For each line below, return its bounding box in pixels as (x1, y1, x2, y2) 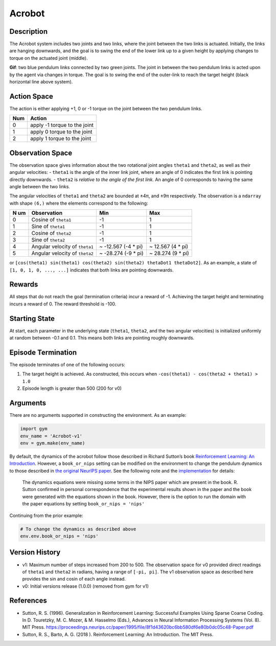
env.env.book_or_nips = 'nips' (20, 533, 99, 539)
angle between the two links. (9, 184, 70, 189)
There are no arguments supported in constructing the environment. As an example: (9, 412, 187, 418)
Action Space (9, 92, 54, 101)
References (9, 596, 47, 605)
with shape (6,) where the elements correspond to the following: (9, 200, 148, 206)
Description (9, 27, 48, 36)
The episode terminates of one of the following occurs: (9, 362, 125, 368)
